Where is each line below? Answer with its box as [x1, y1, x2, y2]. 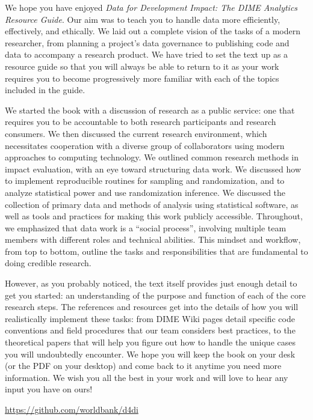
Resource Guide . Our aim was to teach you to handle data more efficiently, [5, 13, 280, 25]
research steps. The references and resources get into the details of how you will [5, 300, 299, 313]
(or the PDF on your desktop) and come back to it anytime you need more [5, 359, 282, 372]
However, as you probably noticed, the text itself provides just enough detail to [5, 277, 297, 290]
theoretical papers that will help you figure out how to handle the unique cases [5, 336, 296, 348]
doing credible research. [5, 257, 91, 269]
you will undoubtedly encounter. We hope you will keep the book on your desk [5, 347, 296, 360]
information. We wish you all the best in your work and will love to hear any [5, 371, 288, 383]
